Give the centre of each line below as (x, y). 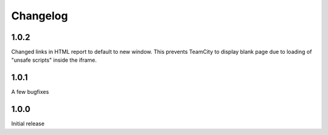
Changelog (39, 16)
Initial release (28, 123)
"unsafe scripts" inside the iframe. (54, 60)
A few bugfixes (30, 92)
